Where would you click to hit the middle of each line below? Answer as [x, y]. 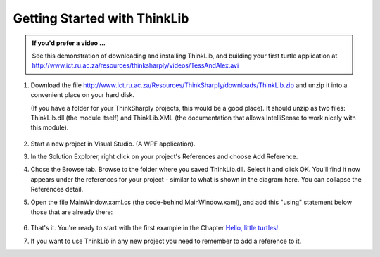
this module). [50, 127]
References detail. [57, 189]
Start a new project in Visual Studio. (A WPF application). [113, 144]
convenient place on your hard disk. [83, 95]
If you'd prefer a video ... [69, 43]
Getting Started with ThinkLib [101, 18]
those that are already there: [72, 212]
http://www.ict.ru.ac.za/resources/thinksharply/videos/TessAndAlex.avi [135, 65]
